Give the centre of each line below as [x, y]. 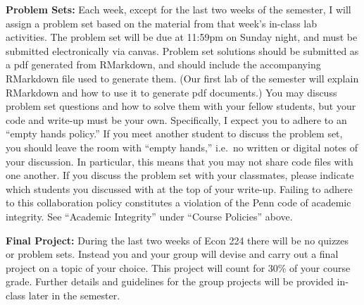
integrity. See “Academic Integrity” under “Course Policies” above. [149, 216]
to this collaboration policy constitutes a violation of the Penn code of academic [178, 203]
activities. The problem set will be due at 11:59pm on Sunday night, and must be [182, 37]
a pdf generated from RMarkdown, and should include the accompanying [163, 64]
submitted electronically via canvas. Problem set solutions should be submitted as [182, 50]
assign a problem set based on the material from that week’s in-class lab [161, 23]
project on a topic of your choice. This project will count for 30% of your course [178, 267]
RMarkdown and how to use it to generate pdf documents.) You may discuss [171, 92]
